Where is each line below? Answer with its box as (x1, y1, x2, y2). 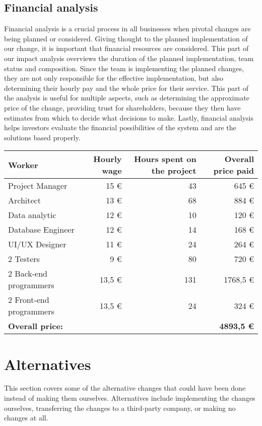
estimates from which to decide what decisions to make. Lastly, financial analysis (4, 112, 254, 123)
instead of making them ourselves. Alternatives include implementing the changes (4, 393, 255, 403)
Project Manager (8, 180, 68, 192)
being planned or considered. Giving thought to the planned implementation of (4, 33, 248, 43)
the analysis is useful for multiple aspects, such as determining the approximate (4, 92, 249, 103)
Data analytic (8, 209, 56, 221)
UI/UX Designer (8, 238, 67, 250)
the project (151, 165, 196, 177)
